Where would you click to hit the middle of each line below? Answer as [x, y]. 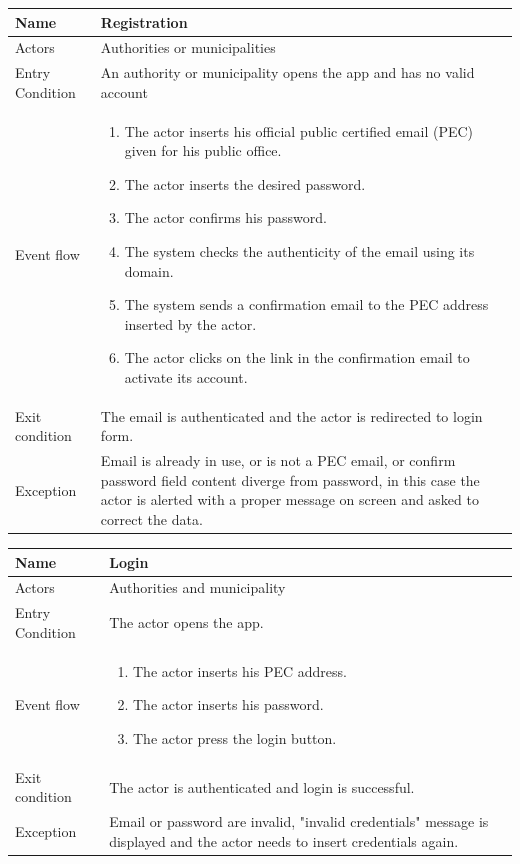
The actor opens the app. [186, 622]
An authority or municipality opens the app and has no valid [287, 72]
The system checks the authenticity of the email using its [299, 251]
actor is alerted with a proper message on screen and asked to [289, 499]
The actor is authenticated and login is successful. [262, 786]
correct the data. [151, 519]
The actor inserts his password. [228, 704]
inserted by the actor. [190, 323]
